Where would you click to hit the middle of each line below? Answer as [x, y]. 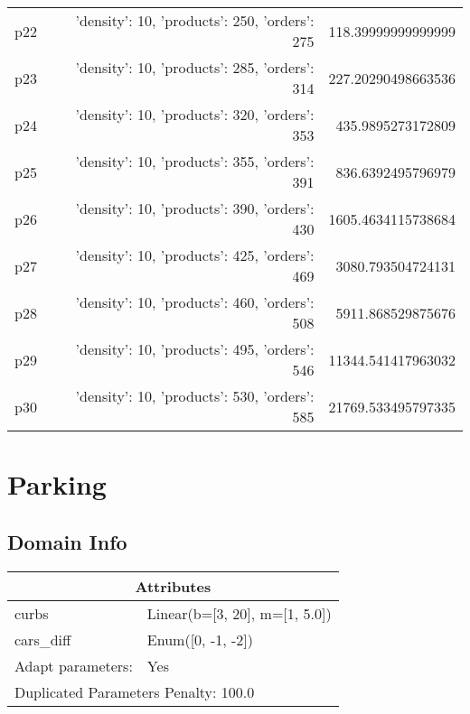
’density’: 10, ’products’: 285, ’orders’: [195, 67]
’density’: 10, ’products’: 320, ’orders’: [195, 114]
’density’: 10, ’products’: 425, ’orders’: [195, 255]
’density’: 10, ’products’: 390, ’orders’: [195, 208]
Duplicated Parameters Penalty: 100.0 [135, 691]
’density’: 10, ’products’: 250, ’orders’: [195, 20]
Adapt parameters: [74, 665]
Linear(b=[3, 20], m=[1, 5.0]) [239, 613]
